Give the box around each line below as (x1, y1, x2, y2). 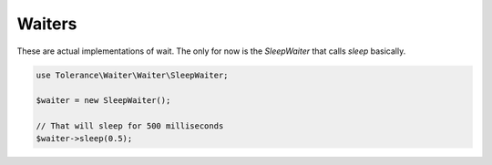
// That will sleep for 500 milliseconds (36, 121, 224, 131)
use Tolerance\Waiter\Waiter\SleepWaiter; (36, 69, 229, 80)
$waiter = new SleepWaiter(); (36, 96, 171, 106)
